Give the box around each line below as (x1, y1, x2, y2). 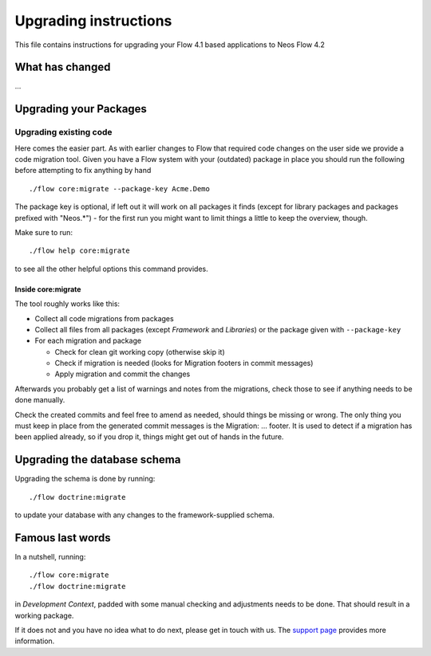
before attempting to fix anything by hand (14, 166, 152, 175)
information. (14, 636, 55, 646)
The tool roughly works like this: (14, 299, 120, 308)
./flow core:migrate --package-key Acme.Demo (29, 184, 211, 193)
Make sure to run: (14, 227, 73, 237)
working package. (14, 611, 74, 620)
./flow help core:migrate (29, 246, 131, 255)
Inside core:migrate (14, 284, 81, 294)
